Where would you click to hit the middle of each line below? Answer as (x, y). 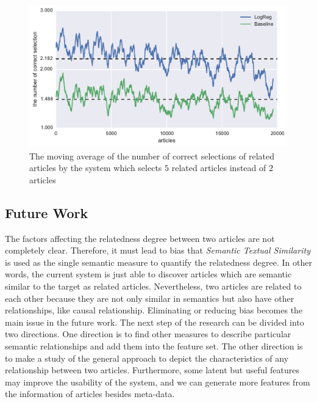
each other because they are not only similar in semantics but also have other (150, 298)
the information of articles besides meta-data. (90, 394)
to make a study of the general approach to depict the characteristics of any (147, 358)
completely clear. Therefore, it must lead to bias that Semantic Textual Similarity (158, 250)
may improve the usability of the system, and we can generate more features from (158, 382)
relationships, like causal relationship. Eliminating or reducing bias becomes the (154, 310)
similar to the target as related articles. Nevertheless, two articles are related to (153, 286)
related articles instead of (219, 168)
